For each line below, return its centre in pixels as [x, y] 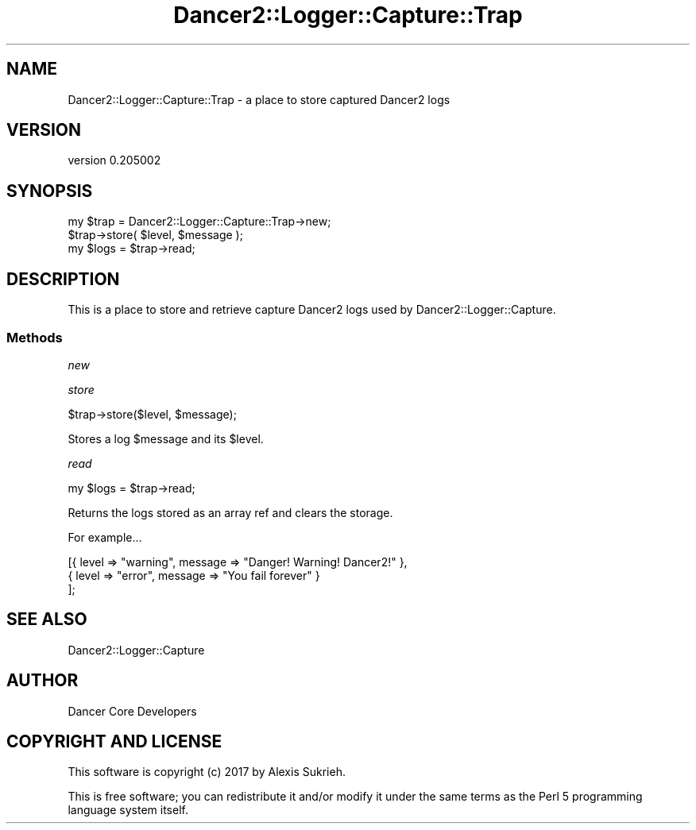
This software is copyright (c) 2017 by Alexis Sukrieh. [207, 772]
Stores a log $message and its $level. [166, 438]
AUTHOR [43, 681]
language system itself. [128, 810]
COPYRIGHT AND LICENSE [114, 741]
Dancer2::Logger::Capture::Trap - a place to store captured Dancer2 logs [259, 99]
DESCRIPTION [63, 279]
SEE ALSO [47, 620]
